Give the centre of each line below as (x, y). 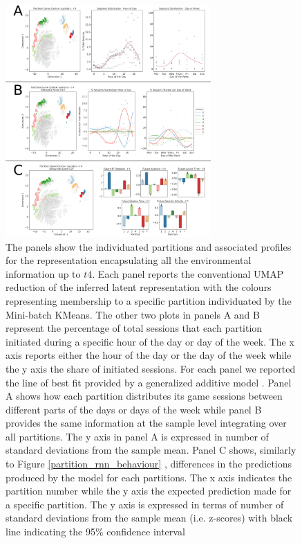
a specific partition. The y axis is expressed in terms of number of (145, 504)
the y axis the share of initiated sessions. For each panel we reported (151, 368)
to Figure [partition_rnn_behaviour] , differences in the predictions (149, 464)
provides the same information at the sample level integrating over (146, 423)
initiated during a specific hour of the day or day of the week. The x (150, 341)
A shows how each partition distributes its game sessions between (144, 396)
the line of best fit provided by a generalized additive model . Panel (149, 382)
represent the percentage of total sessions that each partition (134, 328)
